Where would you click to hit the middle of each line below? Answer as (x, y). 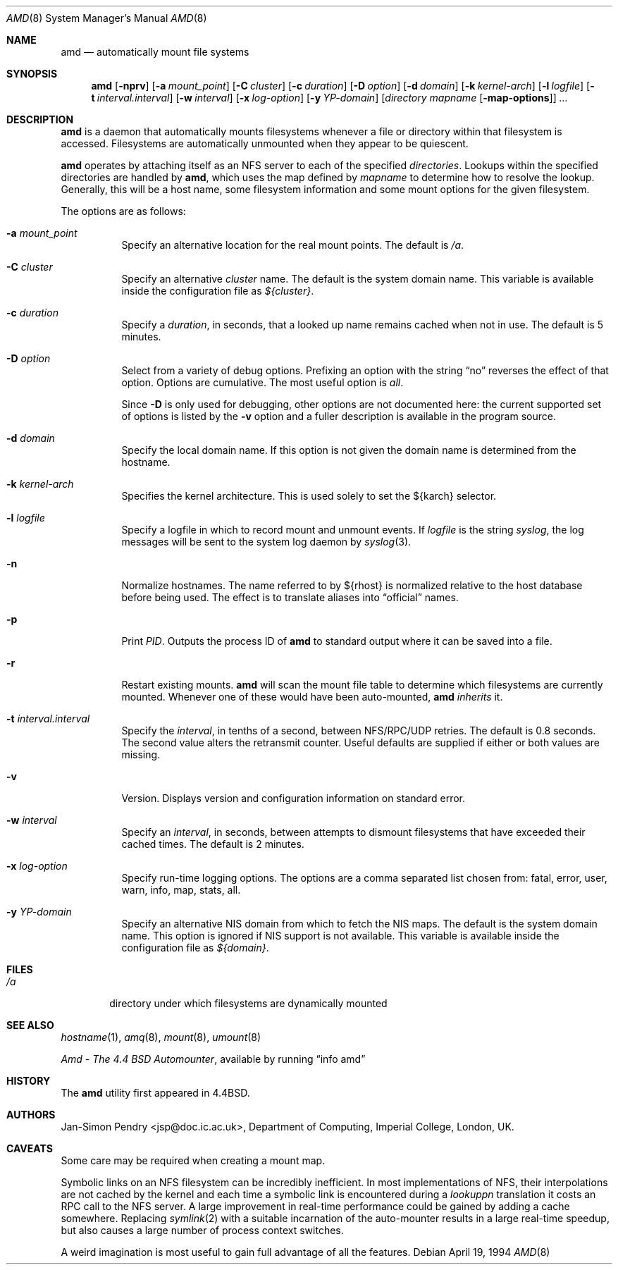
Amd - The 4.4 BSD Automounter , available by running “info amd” (213, 1059)
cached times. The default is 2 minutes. (213, 844)
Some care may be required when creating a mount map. (193, 1160)
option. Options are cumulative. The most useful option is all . (262, 382)
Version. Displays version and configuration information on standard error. (293, 798)
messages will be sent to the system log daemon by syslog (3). (266, 542)
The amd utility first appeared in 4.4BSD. (155, 1093)
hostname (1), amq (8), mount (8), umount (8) (161, 1037)
